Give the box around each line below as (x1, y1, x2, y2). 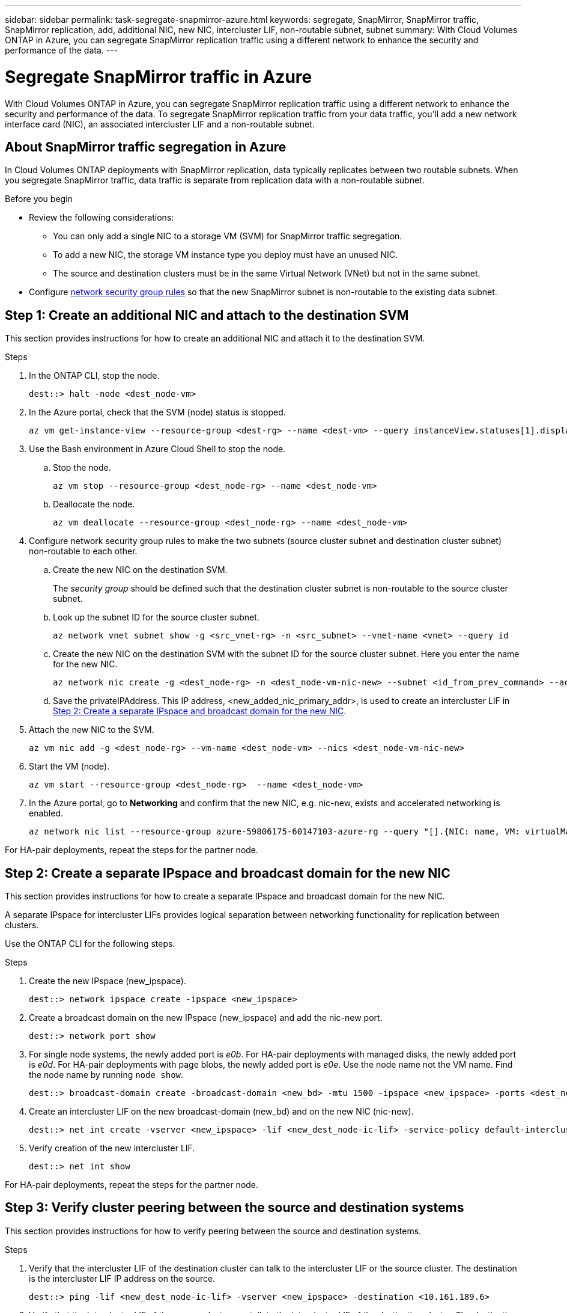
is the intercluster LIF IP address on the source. (29, 1273, 216, 1284)
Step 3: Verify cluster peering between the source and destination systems (5, 1200, 464, 1216)
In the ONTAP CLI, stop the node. (29, 370, 160, 381)
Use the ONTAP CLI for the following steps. (5, 938, 175, 949)
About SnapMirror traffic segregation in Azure (5, 139, 287, 155)
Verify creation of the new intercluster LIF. (29, 1143, 195, 1154)
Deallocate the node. (53, 499, 135, 510)
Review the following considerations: (29, 212, 174, 223)
